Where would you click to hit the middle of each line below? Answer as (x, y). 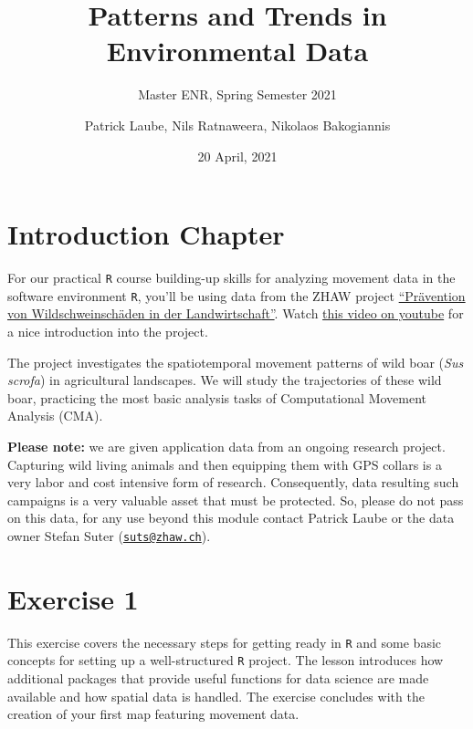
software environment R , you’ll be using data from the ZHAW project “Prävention (236, 295)
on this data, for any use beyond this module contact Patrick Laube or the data (231, 518)
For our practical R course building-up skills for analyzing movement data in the (231, 278)
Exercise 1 (73, 598)
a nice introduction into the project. (108, 331)
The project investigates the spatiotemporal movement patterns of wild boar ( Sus (236, 362)
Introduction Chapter (146, 234)
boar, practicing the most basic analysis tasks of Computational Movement (217, 397)
